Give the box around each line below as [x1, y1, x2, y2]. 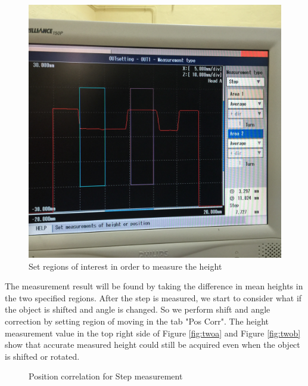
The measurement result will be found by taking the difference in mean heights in [5, 280, 303, 292]
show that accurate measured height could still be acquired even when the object [5, 338, 300, 351]
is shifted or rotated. [5, 350, 80, 362]
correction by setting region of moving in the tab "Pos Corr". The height [5, 314, 269, 327]
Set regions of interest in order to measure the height [29, 260, 222, 272]
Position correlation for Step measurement [29, 370, 183, 382]
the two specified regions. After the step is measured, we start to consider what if [5, 291, 302, 304]
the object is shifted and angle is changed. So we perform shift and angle [5, 303, 270, 316]
